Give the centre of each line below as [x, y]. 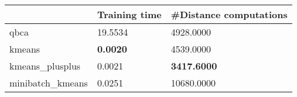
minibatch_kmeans [49, 83]
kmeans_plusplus [45, 66]
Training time [129, 14]
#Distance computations [229, 14]
